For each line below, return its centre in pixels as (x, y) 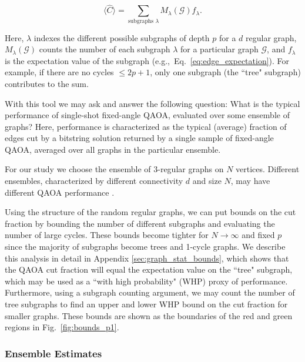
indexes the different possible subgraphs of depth (122, 37)
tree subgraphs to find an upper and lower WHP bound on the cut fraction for (146, 304)
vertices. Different (268, 169)
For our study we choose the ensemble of (78, 169)
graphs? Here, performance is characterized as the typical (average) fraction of (146, 126)
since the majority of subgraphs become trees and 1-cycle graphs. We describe (145, 247)
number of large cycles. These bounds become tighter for (107, 235)
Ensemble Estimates (53, 353)
